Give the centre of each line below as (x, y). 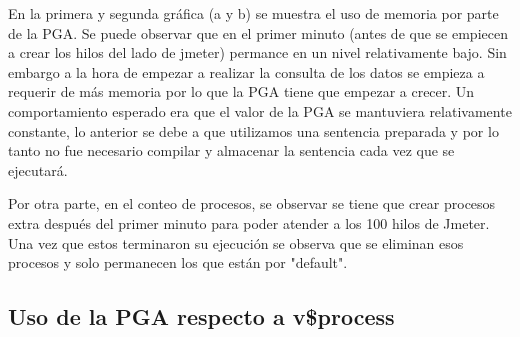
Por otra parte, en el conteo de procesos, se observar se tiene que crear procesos (252, 203)
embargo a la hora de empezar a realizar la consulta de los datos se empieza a (246, 71)
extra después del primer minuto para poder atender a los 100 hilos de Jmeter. (249, 222)
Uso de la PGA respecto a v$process (201, 316)
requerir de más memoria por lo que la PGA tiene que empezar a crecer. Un (241, 91)
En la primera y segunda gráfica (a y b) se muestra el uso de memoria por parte (253, 13)
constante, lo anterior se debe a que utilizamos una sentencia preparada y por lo (253, 130)
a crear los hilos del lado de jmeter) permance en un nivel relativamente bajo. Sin (257, 52)
